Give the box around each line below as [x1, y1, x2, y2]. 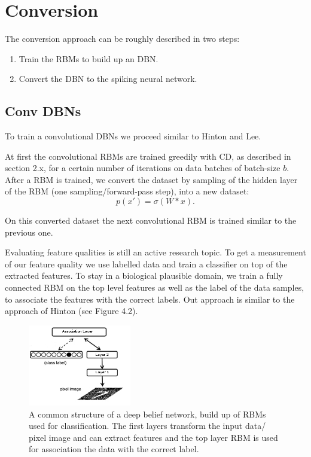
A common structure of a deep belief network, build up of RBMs [29, 407, 266, 420]
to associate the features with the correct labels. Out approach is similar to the [5, 293, 295, 305]
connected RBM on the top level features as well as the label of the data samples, [5, 281, 304, 294]
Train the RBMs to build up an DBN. [19, 52, 158, 65]
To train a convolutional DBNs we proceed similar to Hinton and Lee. [5, 130, 261, 142]
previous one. [5, 226, 53, 238]
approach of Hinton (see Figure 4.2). [5, 304, 138, 317]
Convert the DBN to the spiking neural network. [19, 72, 197, 85]
